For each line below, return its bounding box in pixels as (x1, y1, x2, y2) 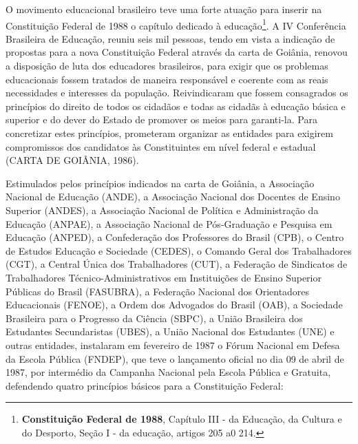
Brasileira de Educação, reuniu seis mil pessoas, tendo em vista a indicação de (6, 31, 335, 45)
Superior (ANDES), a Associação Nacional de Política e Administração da (6, 202, 319, 217)
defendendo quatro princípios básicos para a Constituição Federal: (6, 378, 284, 392)
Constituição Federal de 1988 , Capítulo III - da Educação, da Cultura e (21, 412, 342, 426)
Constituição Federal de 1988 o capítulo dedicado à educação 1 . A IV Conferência (6, 16, 346, 32)
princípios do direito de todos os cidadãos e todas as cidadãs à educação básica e (6, 98, 346, 113)
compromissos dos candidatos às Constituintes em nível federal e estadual (6, 139, 316, 154)
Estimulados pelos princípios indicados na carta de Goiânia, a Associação (6, 176, 315, 190)
